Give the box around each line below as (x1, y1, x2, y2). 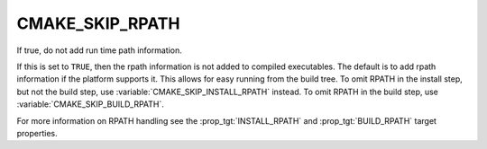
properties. (16, 127, 58, 138)
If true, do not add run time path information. (16, 45, 182, 56)
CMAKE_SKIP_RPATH (16, 13, 180, 33)
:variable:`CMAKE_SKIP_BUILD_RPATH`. (16, 99, 164, 110)
